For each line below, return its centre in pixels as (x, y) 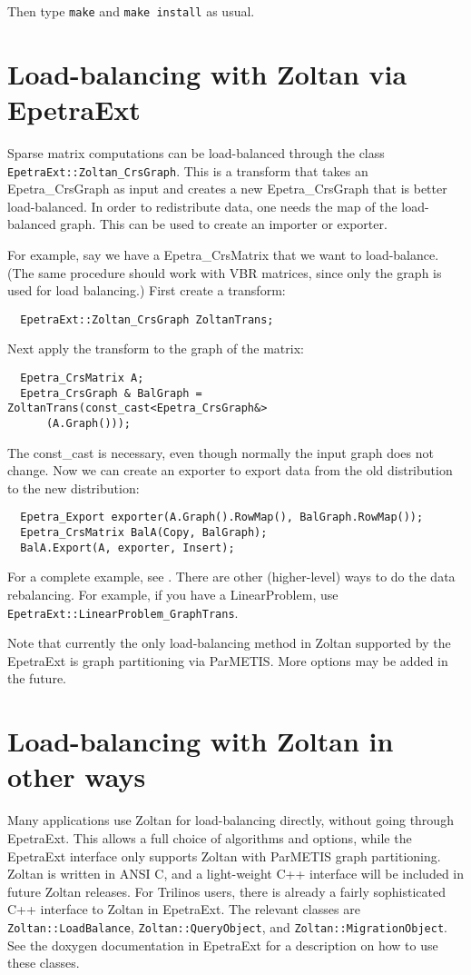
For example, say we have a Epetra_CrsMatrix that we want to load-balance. (223, 254)
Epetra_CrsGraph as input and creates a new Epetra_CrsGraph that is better (227, 189)
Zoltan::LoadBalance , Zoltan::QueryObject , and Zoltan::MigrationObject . (227, 926)
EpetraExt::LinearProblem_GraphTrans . (123, 612)
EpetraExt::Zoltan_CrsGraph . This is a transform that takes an (188, 170)
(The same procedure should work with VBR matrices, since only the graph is (225, 272)
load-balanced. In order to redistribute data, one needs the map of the (202, 206)
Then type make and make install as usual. (131, 11)
